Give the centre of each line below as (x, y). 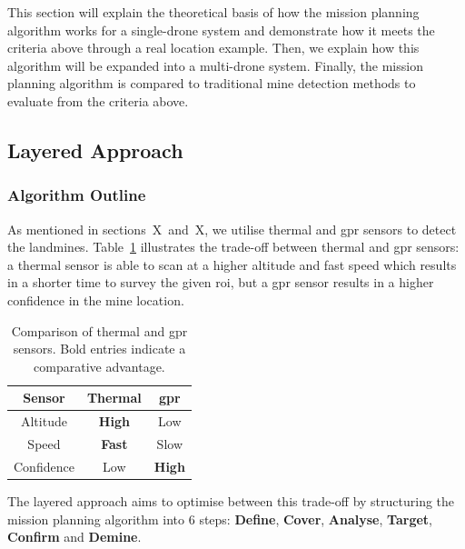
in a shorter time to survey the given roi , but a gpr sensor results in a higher (221, 282)
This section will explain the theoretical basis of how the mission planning (213, 12)
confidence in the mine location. (96, 299)
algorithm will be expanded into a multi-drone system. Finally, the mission (215, 65)
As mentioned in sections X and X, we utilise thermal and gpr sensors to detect (232, 229)
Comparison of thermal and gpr (99, 330)
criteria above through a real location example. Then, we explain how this (213, 48)
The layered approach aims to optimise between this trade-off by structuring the (231, 500)
